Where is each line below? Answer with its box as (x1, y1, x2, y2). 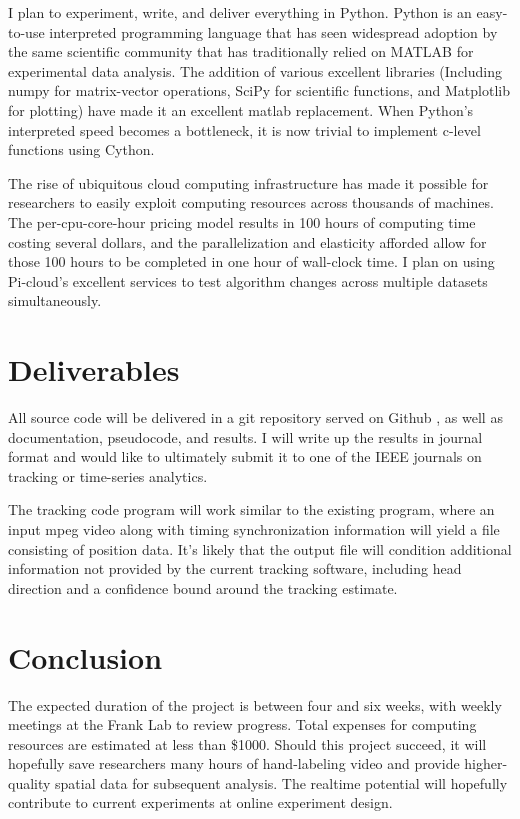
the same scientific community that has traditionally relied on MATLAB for (8, 41, 474, 62)
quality (8, 772, 51, 793)
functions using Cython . (8, 139, 155, 160)
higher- (464, 753, 508, 774)
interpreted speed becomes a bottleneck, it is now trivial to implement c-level (8, 119, 481, 140)
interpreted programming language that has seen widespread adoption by (49, 21, 498, 42)
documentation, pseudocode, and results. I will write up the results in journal (8, 426, 483, 447)
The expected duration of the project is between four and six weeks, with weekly (8, 694, 502, 715)
